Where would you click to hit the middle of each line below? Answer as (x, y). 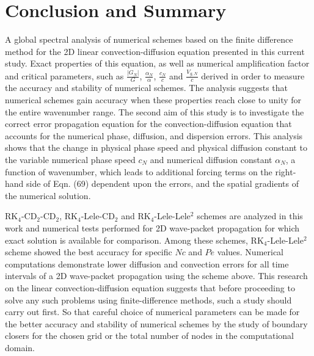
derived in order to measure (253, 75)
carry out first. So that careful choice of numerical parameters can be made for (152, 312)
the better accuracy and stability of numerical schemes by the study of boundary (156, 323)
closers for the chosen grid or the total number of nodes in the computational (150, 336)
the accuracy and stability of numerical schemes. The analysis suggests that (147, 88)
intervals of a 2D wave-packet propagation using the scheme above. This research (156, 276)
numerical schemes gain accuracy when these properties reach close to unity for (153, 100)
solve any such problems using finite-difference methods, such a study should (148, 300)
